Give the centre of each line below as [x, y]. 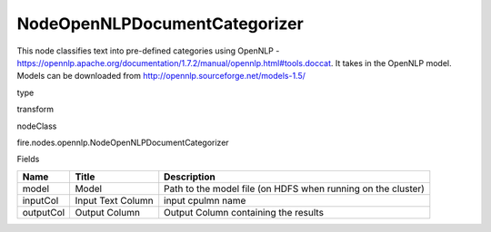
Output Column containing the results [244, 212]
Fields [28, 159]
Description [190, 177]
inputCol [40, 200]
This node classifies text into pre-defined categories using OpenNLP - [148, 51]
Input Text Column [114, 200]
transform [35, 110]
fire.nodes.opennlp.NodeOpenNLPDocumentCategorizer [123, 142]
